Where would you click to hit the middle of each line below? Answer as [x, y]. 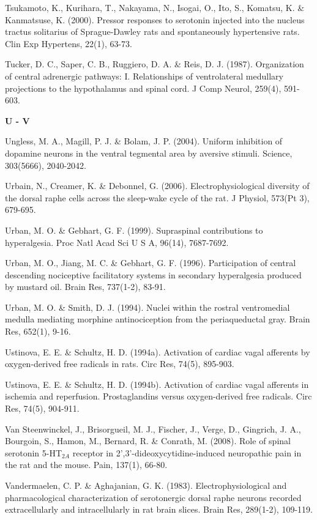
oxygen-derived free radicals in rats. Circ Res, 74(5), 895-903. [120, 364]
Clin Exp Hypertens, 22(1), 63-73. [69, 43]
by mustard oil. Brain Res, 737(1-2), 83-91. [85, 287]
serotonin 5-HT [34, 452]
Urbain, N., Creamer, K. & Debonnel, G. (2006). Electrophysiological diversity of [157, 186]
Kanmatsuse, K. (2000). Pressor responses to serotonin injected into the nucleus [155, 19]
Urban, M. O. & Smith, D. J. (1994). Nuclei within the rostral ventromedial [147, 307]
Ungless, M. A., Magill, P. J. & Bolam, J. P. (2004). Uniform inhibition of [144, 141]
